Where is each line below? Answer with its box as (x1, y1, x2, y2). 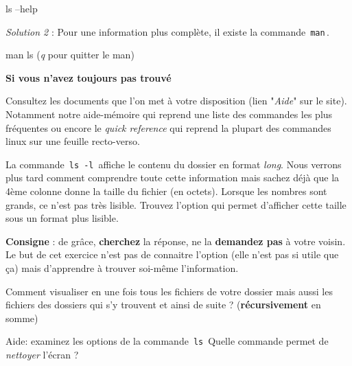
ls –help (5, 1, 38, 15)
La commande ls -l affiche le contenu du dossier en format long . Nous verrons (5, 157, 342, 171)
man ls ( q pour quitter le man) (5, 47, 134, 62)
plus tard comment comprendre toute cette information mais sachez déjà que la (5, 170, 340, 185)
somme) (5, 310, 38, 325)
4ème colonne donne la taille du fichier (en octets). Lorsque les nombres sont (5, 184, 327, 198)
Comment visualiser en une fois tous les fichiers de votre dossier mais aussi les (5, 284, 333, 298)
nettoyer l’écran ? (5, 347, 79, 362)
